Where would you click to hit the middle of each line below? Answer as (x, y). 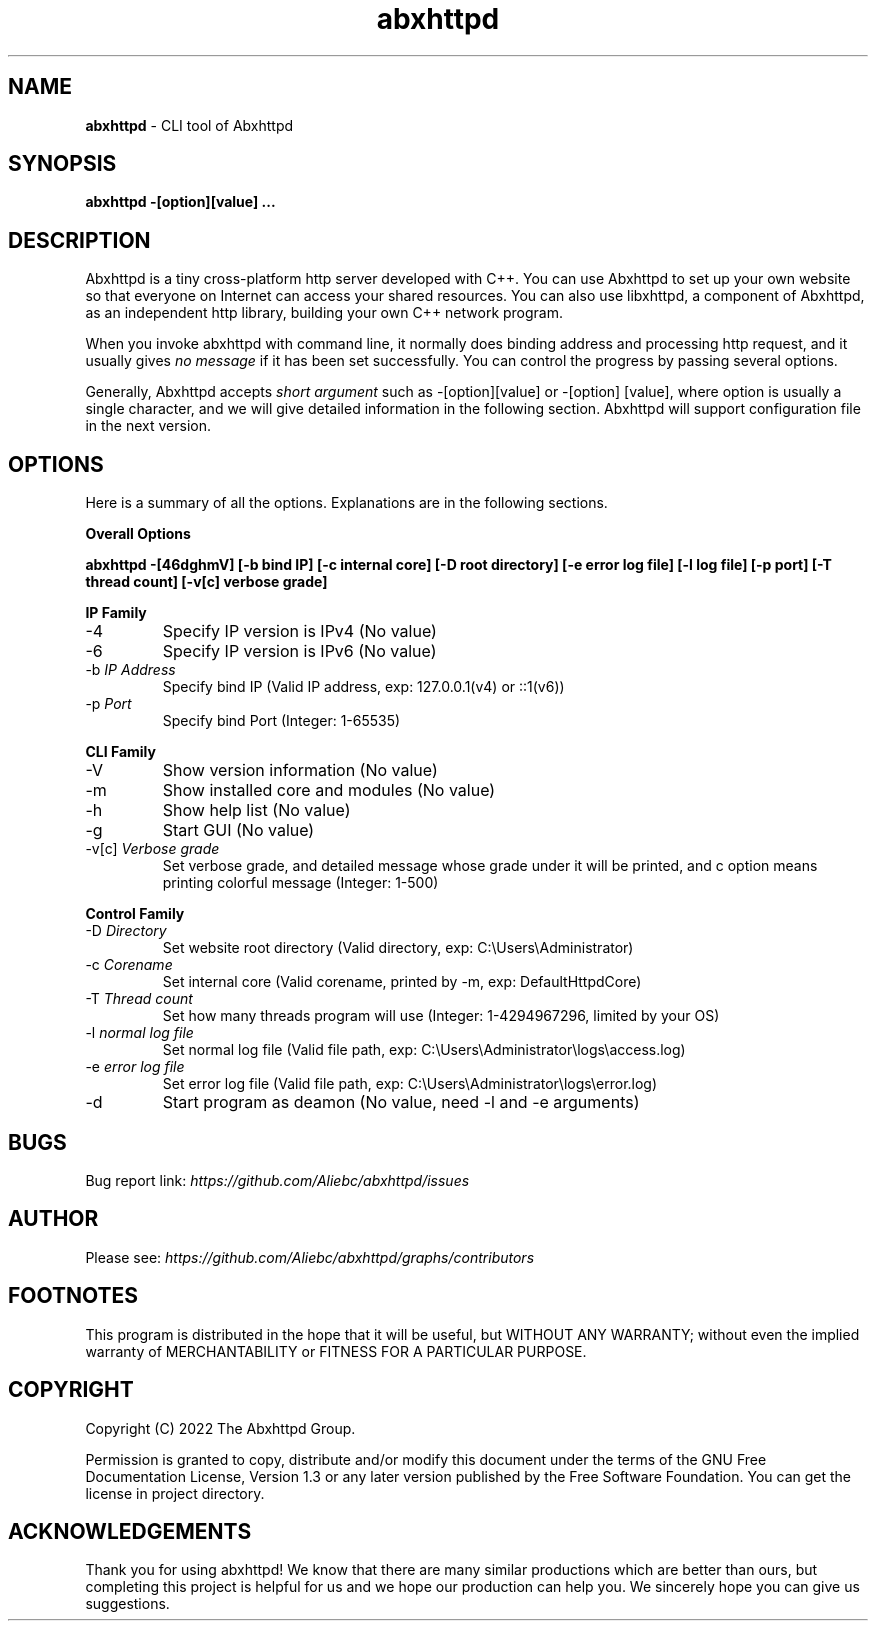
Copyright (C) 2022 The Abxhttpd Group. (220, 1428)
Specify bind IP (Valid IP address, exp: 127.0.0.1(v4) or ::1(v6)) (363, 687)
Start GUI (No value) (238, 830)
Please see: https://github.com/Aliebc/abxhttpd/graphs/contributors (310, 1257)
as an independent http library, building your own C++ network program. (324, 313)
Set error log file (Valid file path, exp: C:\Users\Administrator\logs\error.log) (410, 1084)
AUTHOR (53, 1219)
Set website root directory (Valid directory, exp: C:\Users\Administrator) (398, 948)
